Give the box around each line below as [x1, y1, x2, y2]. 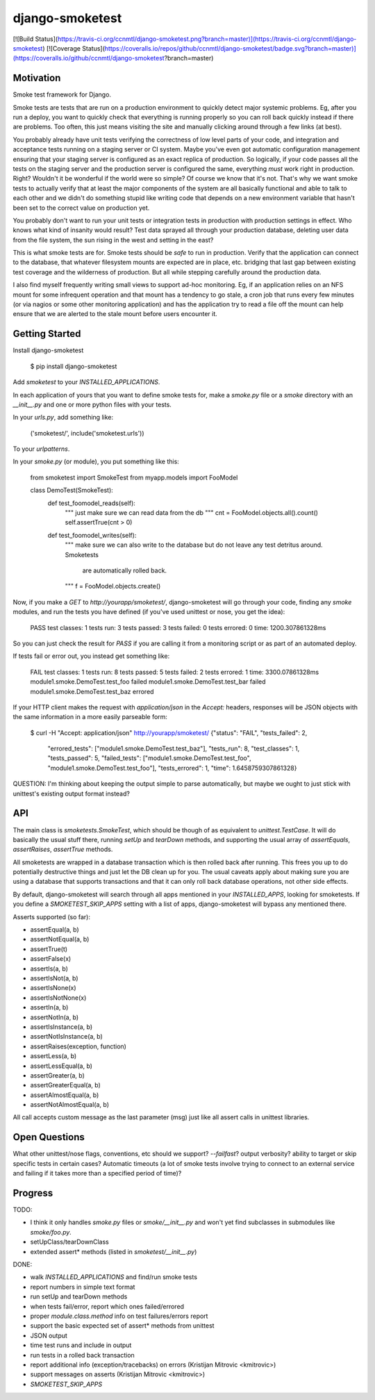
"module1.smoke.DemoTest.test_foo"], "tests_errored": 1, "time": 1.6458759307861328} [47, 764, 297, 772]
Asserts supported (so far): [12, 912, 90, 921]
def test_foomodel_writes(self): [47, 531, 137, 539]
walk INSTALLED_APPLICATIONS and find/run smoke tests [30, 1273, 198, 1281]
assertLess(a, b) [30, 1052, 77, 1060]
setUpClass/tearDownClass [30, 1237, 109, 1246]
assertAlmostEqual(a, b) [30, 1091, 99, 1099]
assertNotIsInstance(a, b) [30, 1032, 103, 1041]
